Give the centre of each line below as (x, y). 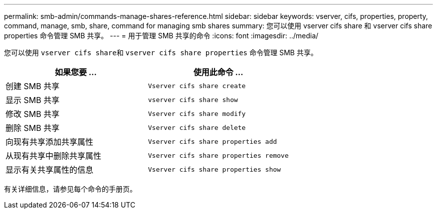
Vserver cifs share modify (197, 113)
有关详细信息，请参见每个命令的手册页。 (70, 189)
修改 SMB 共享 (33, 114)
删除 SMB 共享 (33, 128)
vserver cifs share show (193, 100)
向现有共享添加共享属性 (50, 142)
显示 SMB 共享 (33, 100)
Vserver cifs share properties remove (218, 155)
